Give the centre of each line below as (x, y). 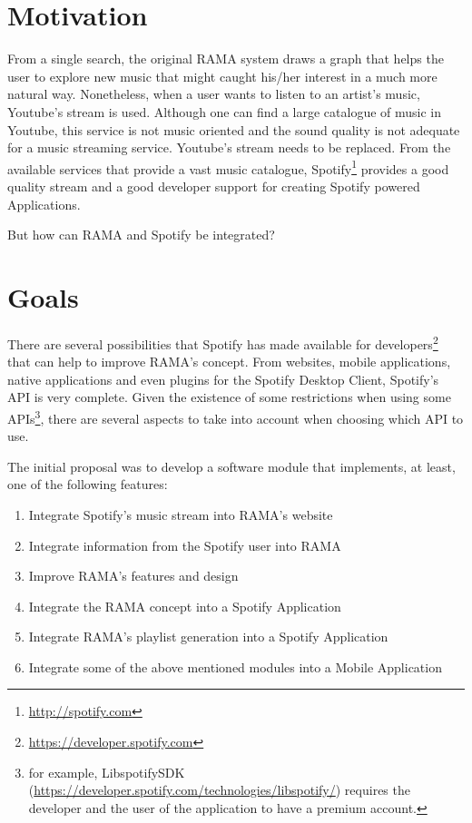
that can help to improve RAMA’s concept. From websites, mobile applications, (229, 362)
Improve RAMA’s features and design (133, 576)
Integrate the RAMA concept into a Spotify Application (185, 606)
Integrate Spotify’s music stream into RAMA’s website (181, 514)
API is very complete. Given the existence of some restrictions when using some (229, 397)
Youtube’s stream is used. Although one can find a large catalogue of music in (225, 111)
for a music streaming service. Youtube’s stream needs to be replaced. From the (229, 147)
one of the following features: (88, 484)
